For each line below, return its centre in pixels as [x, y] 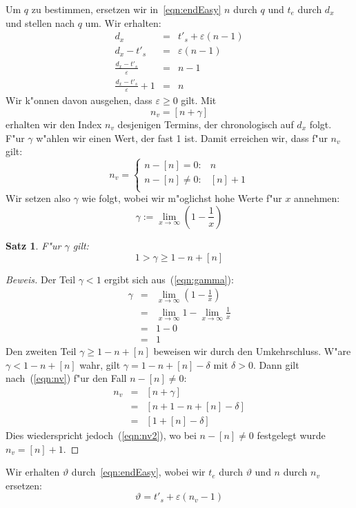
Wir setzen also [38, 198]
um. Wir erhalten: [123, 22]
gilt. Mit [199, 100]
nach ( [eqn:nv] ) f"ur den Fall [66, 378]
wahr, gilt [100, 364]
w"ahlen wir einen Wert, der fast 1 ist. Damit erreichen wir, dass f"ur [182, 138]
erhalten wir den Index [54, 124]
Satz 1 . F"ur [33, 245]
